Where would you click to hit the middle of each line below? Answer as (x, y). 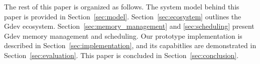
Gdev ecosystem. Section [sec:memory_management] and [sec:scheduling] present (129, 26)
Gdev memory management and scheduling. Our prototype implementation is (123, 35)
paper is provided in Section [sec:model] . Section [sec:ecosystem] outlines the (123, 16)
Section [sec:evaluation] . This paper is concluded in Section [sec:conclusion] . (121, 55)
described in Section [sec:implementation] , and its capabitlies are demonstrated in (130, 45)
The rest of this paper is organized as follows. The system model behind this (122, 6)
